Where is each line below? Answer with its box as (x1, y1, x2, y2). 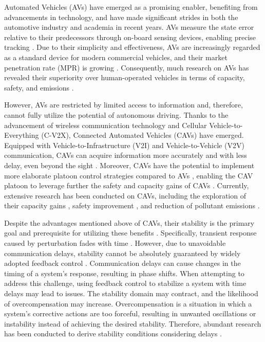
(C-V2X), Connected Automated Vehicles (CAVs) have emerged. (41, 130, 244, 140)
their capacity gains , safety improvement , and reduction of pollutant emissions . (4, 200, 260, 211)
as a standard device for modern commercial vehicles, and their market (4, 51, 228, 62)
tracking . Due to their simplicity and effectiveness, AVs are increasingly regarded (4, 42, 260, 52)
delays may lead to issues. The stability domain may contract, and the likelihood (4, 288, 258, 299)
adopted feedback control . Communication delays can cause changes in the (4, 258, 241, 268)
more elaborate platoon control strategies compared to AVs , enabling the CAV (4, 170, 253, 181)
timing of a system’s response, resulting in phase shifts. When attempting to (4, 267, 244, 278)
